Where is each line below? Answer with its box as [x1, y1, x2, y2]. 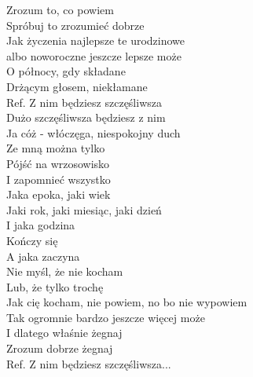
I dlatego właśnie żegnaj [6, 324, 123, 341]
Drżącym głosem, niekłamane [6, 78, 148, 94]
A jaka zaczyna [6, 247, 80, 264]
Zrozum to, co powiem [6, 2, 114, 17]
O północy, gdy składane [6, 63, 126, 79]
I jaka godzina [6, 217, 75, 233]
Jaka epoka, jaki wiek [6, 186, 111, 203]
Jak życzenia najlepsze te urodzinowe [6, 32, 185, 49]
